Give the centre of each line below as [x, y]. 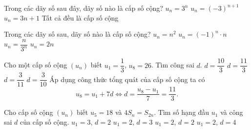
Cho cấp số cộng [29, 112]
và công [232, 112]
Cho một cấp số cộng [36, 65]
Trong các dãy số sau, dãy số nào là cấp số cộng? [77, 34]
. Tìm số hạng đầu [182, 112]
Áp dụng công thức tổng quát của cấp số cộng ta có [127, 79]
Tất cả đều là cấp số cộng [80, 17]
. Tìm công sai [173, 65]
